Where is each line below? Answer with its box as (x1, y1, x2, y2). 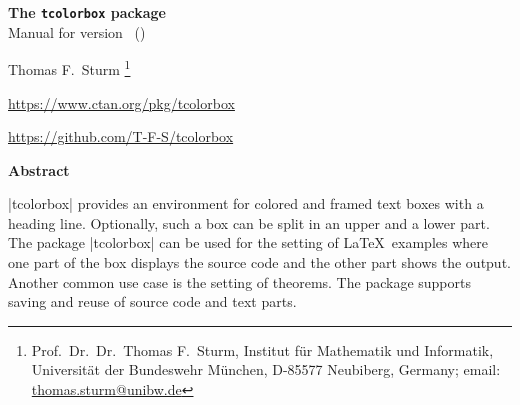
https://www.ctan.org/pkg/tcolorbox (8, 92, 235, 113)
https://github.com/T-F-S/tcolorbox (8, 126, 234, 147)
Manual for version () (8, 21, 146, 42)
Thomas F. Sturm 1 (8, 56, 131, 79)
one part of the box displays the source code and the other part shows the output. (8, 252, 511, 273)
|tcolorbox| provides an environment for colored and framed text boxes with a (8, 193, 484, 214)
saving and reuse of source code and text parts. (8, 291, 297, 312)
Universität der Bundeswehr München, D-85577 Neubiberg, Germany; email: (31, 359, 501, 380)
